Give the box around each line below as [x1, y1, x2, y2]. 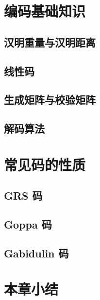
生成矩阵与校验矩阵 [4, 92, 96, 107]
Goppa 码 [4, 217, 52, 232]
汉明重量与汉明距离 [4, 34, 96, 49]
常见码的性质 [4, 154, 86, 174]
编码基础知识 [4, 1, 86, 21]
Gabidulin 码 [4, 245, 69, 260]
